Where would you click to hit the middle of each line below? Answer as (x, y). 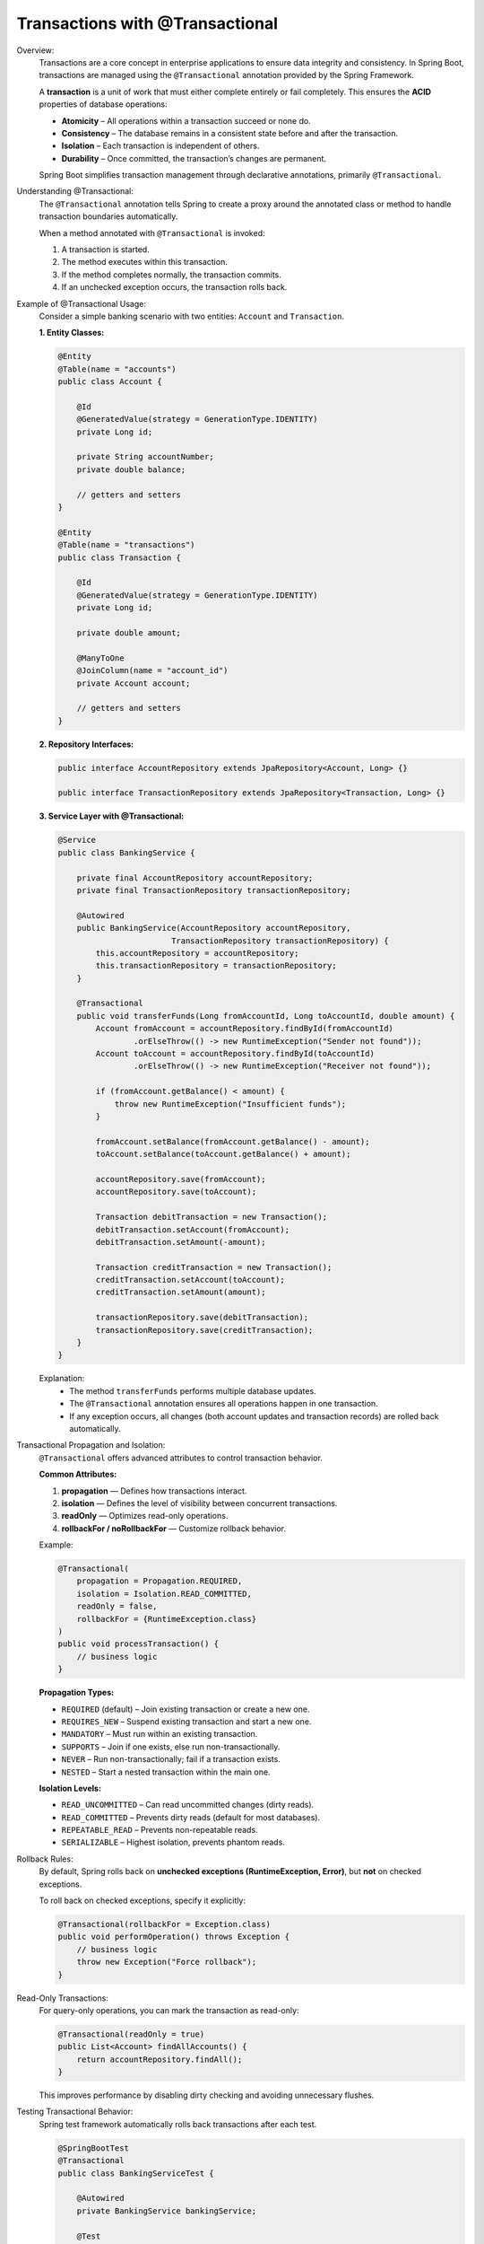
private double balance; (131, 469)
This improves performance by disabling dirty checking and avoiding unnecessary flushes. (207, 2095)
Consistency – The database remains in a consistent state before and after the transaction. (230, 133)
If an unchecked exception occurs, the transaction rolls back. (174, 287)
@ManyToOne (100, 658)
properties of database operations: (103, 104)
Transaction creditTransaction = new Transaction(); (214, 1267)
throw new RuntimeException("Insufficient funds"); (230, 1104)
